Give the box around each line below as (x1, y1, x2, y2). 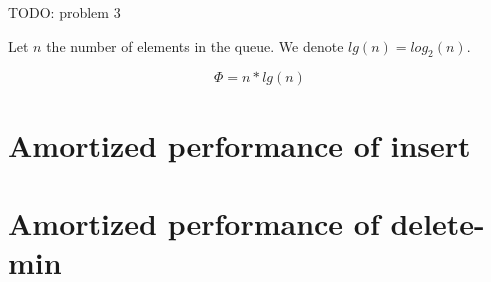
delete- (390, 202, 485, 243)
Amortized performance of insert (8, 124, 471, 165)
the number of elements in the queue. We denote (46, 35, 344, 56)
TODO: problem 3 (8, 2, 121, 22)
